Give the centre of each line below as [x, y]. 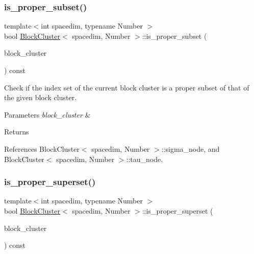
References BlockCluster [42, 148]
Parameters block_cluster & [47, 114]
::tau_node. [145, 159]
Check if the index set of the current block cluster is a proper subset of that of [127, 87]
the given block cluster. [41, 97]
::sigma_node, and [190, 148]
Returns [17, 132]
